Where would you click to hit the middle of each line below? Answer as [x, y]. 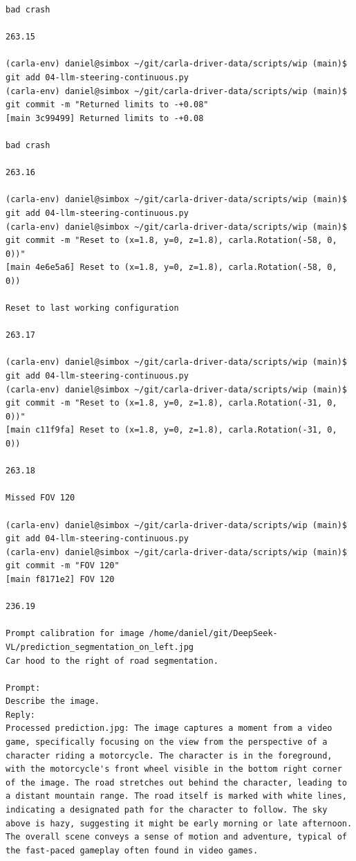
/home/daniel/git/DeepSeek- [213, 634]
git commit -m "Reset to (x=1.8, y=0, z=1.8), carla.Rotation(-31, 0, [171, 403]
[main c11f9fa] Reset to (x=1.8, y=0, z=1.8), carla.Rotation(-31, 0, [171, 430]
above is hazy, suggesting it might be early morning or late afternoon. [179, 823]
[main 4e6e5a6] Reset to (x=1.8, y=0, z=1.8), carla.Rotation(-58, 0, [171, 268]
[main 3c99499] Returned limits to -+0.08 [105, 118]
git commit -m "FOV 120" [63, 566]
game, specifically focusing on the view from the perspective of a [167, 742]
